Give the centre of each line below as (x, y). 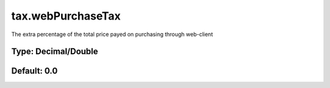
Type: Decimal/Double (55, 52)
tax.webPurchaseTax (66, 16)
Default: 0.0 (35, 71)
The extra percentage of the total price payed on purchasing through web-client (112, 34)
